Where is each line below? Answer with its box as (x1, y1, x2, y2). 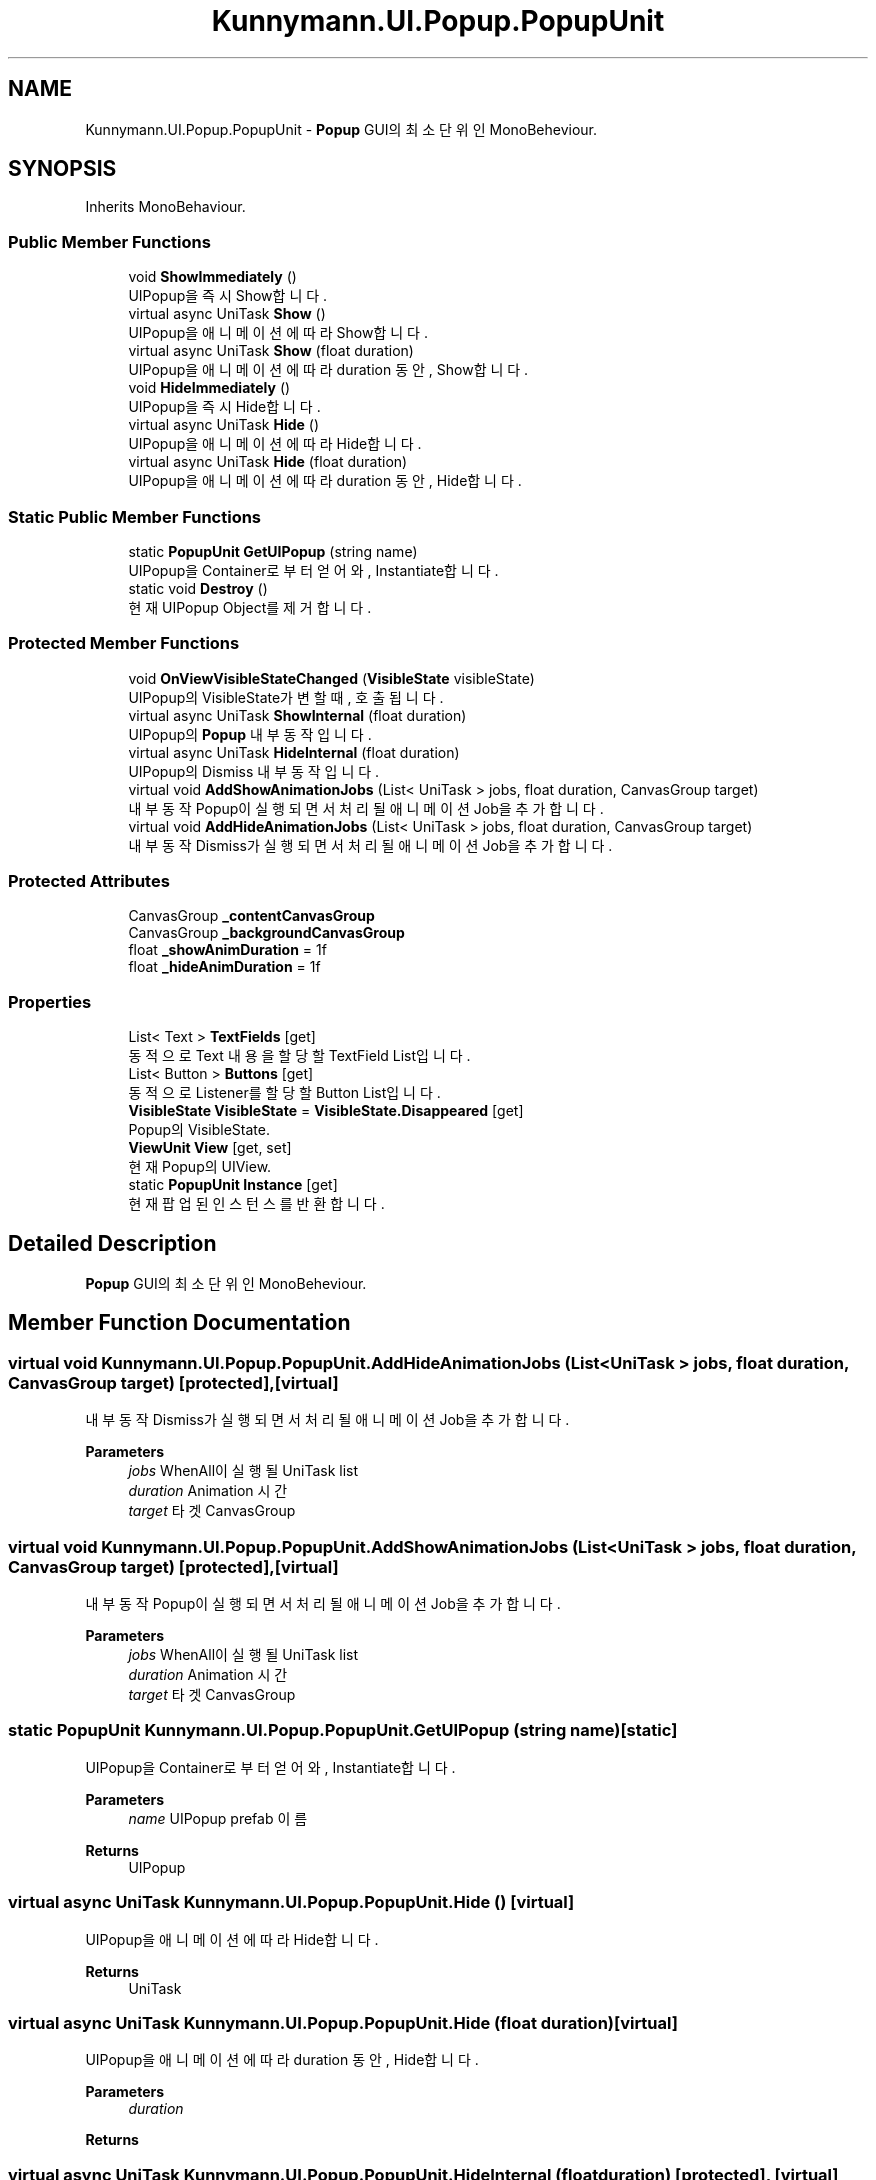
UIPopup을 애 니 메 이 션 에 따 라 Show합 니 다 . (128, 324, 428, 342)
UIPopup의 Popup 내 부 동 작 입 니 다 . (128, 725, 372, 743)
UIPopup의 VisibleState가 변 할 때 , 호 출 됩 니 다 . (128, 688, 444, 706)
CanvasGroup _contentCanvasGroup (128, 907, 375, 925)
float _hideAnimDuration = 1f (128, 958, 321, 976)
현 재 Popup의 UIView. (128, 1158, 272, 1176)
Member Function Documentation (8, 1310, 351, 1336)
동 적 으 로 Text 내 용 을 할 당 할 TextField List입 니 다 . (128, 1047, 471, 1065)
